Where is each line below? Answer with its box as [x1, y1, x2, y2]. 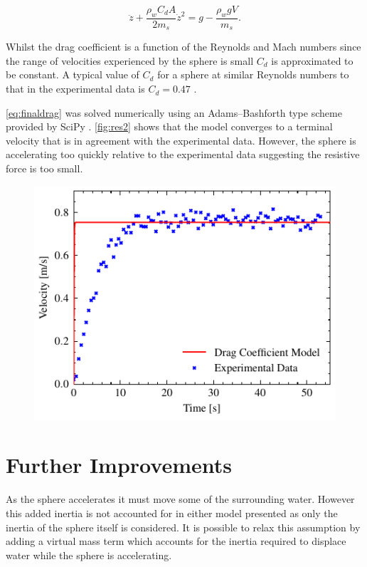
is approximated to [271, 53, 353, 68]
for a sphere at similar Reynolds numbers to [157, 67, 349, 82]
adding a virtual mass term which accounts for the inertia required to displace [6, 534, 346, 548]
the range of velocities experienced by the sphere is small [6, 53, 254, 68]
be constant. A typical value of [6, 67, 139, 82]
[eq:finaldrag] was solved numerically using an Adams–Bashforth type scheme [6, 105, 342, 120]
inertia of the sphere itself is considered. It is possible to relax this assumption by [6, 519, 361, 534]
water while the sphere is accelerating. [6, 547, 172, 562]
